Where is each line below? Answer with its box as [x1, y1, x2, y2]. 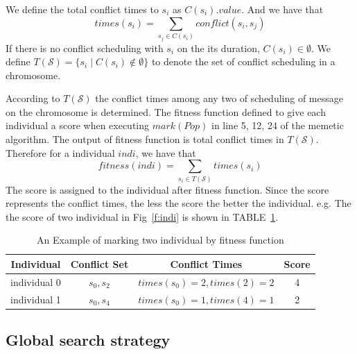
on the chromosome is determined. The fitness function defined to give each [6, 104, 326, 119]
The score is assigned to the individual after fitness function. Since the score [6, 182, 329, 196]
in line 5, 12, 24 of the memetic [211, 118, 344, 133]
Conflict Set [70, 256, 129, 271]
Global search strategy [6, 329, 171, 351]
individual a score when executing [6, 118, 150, 133]
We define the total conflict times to [6, 2, 159, 16]
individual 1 [10, 292, 61, 306]
